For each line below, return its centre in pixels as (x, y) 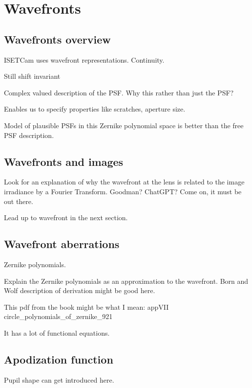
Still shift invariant (32, 76)
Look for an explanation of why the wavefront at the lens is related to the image (124, 182)
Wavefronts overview (57, 39)
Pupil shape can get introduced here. (59, 379)
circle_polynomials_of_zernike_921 (58, 316)
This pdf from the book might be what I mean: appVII (86, 307)
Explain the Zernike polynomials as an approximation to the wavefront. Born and (126, 281)
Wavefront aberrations (62, 244)
